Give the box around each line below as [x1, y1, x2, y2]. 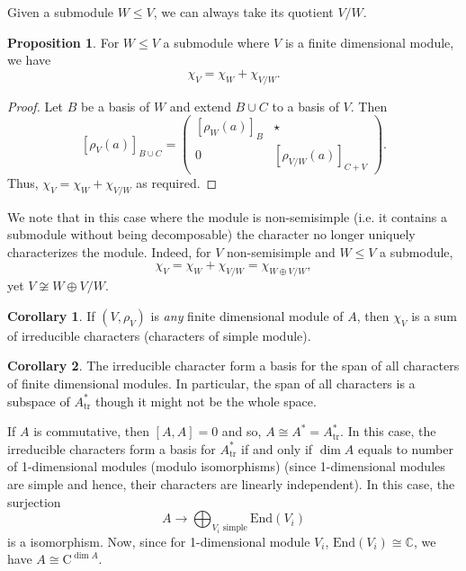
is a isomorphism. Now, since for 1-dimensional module [7, 531, 310, 550]
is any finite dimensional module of [150, 306, 344, 325]
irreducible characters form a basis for [7, 439, 216, 458]
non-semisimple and [227, 242, 336, 261]
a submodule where [163, 32, 270, 51]
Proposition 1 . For [7, 32, 120, 51]
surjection [7, 492, 61, 511]
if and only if [241, 439, 313, 458]
